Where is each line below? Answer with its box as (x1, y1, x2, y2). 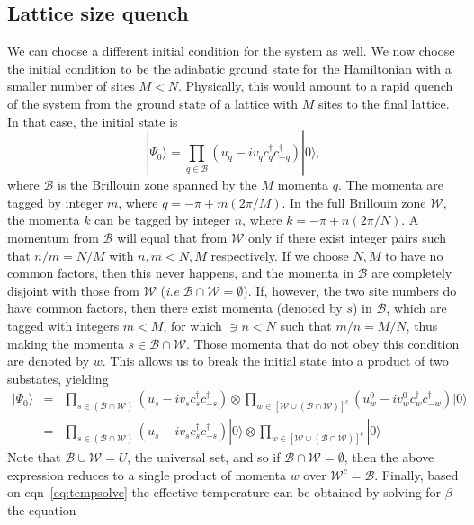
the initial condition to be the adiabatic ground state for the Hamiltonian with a (7, 58, 452, 77)
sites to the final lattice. (317, 93, 450, 112)
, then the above (344, 448, 434, 467)
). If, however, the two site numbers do (243, 280, 457, 299)
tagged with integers (7, 316, 120, 334)
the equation (7, 501, 76, 519)
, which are (386, 298, 447, 317)
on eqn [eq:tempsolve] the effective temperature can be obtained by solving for (7, 483, 442, 502)
